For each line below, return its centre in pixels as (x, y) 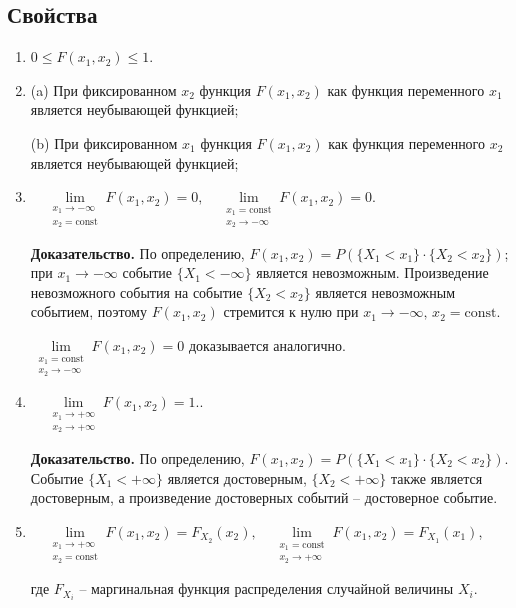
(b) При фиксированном (104, 142)
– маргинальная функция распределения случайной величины (266, 588)
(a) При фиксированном (103, 89)
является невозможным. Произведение (372, 272)
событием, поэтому (88, 311)
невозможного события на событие (136, 291)
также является (436, 477)
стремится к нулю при (291, 311)
